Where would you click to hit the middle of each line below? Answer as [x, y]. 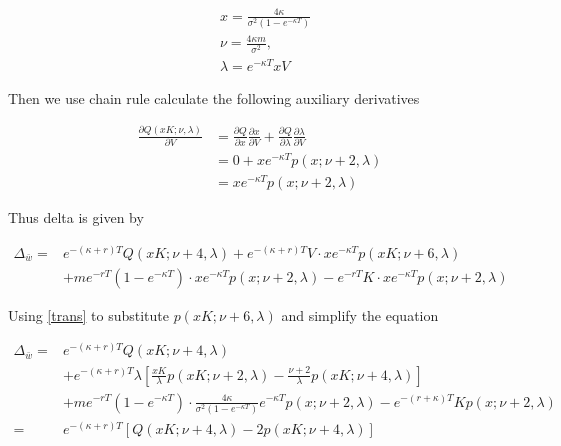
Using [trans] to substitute [88, 314]
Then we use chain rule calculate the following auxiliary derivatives [214, 97]
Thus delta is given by [76, 217]
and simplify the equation [360, 314]
